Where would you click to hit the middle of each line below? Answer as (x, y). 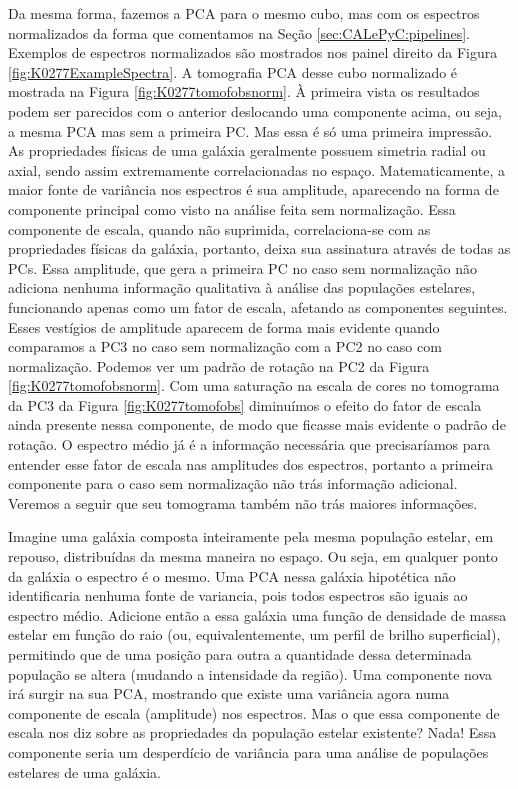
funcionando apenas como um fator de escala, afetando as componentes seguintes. (258, 306)
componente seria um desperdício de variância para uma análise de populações (248, 751)
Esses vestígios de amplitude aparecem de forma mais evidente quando (224, 326)
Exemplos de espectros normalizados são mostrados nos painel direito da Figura (253, 52)
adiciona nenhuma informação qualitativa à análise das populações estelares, (242, 287)
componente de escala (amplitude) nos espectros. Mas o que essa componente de (254, 712)
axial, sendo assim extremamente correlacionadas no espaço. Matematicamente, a (257, 169)
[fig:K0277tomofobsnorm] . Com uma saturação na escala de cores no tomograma (254, 385)
